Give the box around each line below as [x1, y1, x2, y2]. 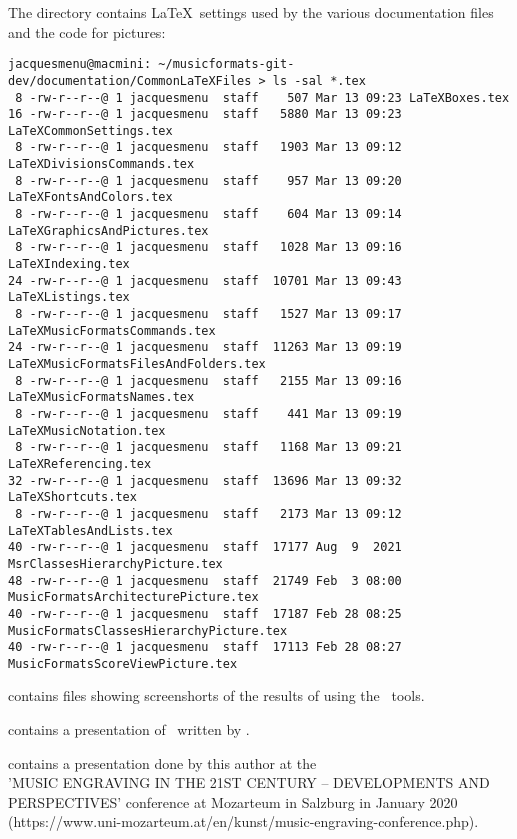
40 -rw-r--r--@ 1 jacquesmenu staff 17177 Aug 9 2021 [8, 540, 402, 555]
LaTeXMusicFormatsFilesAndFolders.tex [8, 357, 266, 371]
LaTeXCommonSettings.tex [8, 123, 173, 138]
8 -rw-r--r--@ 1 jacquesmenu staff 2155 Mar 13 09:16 [15, 373, 402, 388]
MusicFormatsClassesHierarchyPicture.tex [8, 623, 288, 638]
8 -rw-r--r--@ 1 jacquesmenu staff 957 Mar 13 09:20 [15, 173, 402, 188]
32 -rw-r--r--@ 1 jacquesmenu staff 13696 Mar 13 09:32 [8, 473, 402, 488]
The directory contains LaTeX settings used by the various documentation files [8, 2, 494, 22]
